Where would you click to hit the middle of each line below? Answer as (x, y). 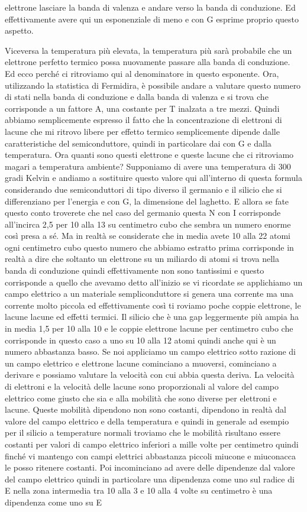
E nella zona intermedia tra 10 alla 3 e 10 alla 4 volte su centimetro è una (139, 490)
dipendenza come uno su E (53, 502)
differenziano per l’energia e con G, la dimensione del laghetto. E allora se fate (147, 201)
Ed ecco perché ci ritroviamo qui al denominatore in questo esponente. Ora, (142, 73)
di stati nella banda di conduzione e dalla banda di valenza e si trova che (137, 97)
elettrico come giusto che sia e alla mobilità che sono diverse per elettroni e (141, 398)
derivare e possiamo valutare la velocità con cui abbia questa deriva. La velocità (150, 375)
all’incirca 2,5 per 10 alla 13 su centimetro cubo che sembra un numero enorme (148, 224)
